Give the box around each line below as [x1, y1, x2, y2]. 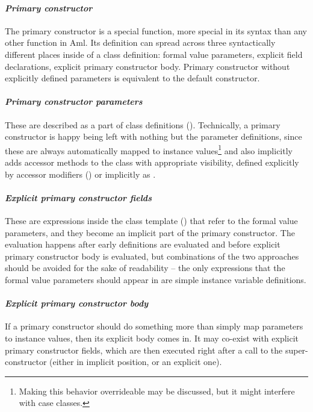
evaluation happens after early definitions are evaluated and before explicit [5, 238, 280, 251]
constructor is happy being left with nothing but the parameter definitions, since [5, 130, 302, 143]
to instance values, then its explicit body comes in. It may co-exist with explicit [5, 331, 299, 344]
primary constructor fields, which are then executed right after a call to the [5, 343, 283, 356]
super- [285, 343, 308, 356]
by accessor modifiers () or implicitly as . [5, 167, 156, 180]
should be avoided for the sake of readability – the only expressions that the [5, 261, 285, 274]
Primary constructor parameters [5, 95, 143, 108]
